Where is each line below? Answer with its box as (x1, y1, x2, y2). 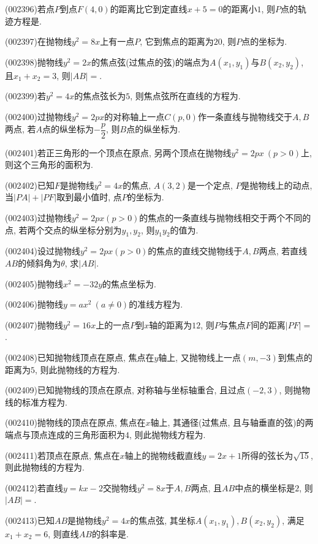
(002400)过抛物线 (5, 110, 72, 123)
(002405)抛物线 (5, 277, 63, 290)
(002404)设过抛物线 (5, 244, 80, 257)
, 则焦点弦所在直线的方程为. (130, 89, 241, 102)
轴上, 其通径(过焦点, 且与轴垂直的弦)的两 (150, 416, 314, 429)
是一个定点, (187, 178, 233, 191)
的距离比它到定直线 (110, 2, 187, 15)
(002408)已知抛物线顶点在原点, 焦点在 (5, 350, 154, 363)
